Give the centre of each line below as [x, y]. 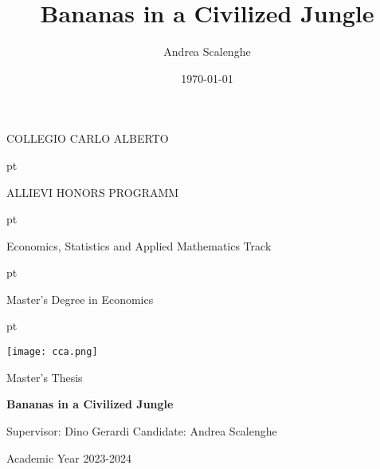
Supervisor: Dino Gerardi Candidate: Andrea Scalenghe [142, 430]
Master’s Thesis [45, 377]
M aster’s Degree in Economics [80, 299]
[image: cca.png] [52, 352]
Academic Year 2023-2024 [69, 457]
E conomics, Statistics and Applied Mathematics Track [139, 245]
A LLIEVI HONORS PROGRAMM [93, 192]
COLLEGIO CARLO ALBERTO [88, 138]
